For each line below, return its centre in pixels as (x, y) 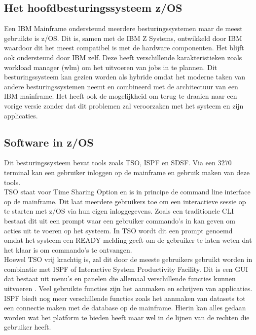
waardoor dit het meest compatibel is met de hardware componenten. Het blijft (124, 48)
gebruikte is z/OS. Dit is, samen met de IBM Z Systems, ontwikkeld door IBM (123, 38)
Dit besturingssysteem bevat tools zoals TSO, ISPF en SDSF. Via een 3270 (118, 163)
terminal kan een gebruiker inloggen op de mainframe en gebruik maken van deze (127, 172)
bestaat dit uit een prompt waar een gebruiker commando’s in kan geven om (120, 220)
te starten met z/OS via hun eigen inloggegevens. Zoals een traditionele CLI (119, 211)
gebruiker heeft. (28, 327)
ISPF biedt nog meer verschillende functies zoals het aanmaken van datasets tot (125, 298)
